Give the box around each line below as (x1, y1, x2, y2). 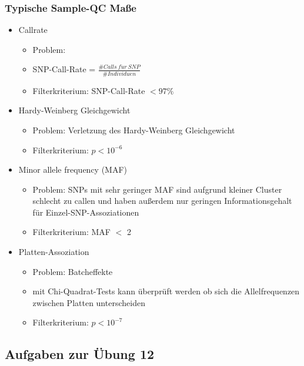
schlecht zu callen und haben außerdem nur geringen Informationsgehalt (32, 194, 292, 207)
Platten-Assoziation (18, 246, 89, 258)
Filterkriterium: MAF (32, 226, 111, 238)
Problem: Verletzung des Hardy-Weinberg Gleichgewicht (32, 123, 235, 136)
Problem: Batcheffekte (32, 265, 113, 277)
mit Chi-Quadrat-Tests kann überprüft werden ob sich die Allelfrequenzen (32, 285, 300, 297)
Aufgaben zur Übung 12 (5, 345, 155, 363)
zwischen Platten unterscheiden (32, 296, 145, 308)
